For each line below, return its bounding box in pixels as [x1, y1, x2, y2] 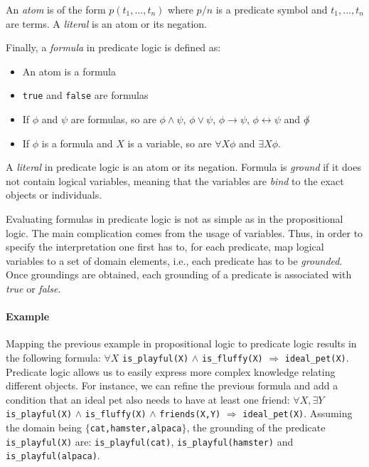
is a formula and [41, 135, 113, 150]
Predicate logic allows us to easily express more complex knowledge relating [6, 364, 336, 379]
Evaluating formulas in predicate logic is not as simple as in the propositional [6, 211, 343, 226]
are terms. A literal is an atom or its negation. [6, 16, 207, 31]
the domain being [6, 420, 82, 435]
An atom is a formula [22, 63, 116, 78]
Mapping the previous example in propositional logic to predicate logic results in [6, 336, 357, 351]
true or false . [6, 280, 61, 295]
